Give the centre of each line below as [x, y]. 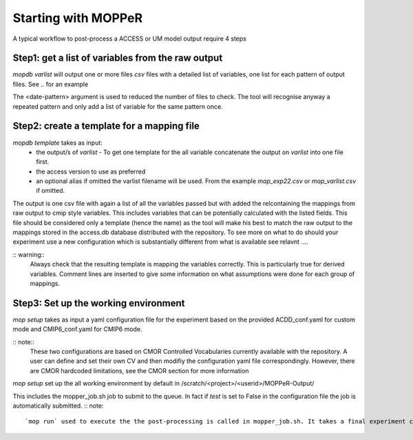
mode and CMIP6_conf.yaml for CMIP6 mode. [77, 329]
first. [43, 162]
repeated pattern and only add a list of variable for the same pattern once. [118, 106]
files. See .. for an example [51, 84]
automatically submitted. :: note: [58, 406]
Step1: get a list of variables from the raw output [118, 58]
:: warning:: [29, 254]
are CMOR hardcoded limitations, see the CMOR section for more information [139, 370]
